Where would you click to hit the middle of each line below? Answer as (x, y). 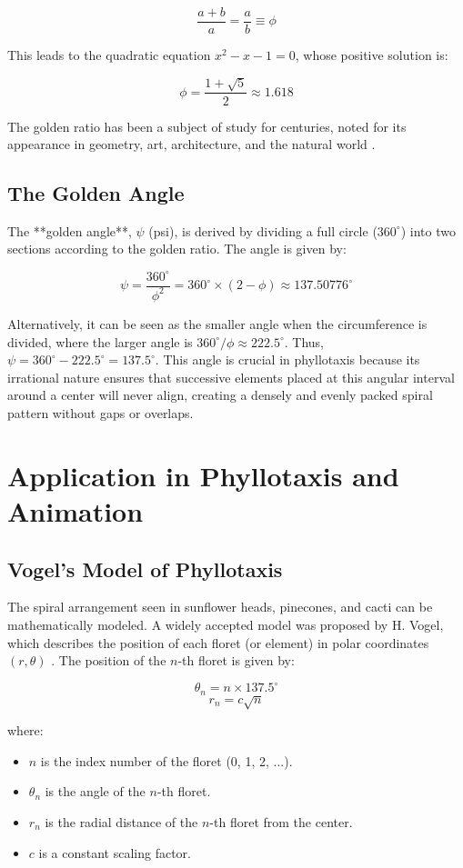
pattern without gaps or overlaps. (101, 412)
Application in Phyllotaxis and (203, 475)
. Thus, (304, 341)
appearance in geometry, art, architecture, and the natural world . (191, 144)
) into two (428, 230)
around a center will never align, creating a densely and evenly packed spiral (220, 395)
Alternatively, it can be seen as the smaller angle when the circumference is (217, 323)
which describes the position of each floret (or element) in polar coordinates (218, 642)
